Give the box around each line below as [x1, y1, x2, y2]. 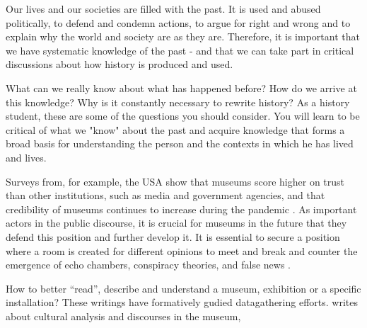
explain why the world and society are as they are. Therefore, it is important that [6, 29, 360, 44]
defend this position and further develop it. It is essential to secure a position [6, 229, 340, 244]
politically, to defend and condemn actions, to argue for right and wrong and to [6, 15, 351, 30]
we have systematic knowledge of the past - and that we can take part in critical [6, 43, 354, 57]
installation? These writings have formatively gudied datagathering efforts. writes [6, 295, 358, 310]
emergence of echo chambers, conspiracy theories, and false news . [6, 257, 291, 272]
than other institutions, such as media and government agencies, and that [6, 188, 325, 203]
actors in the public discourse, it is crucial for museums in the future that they [6, 215, 347, 230]
